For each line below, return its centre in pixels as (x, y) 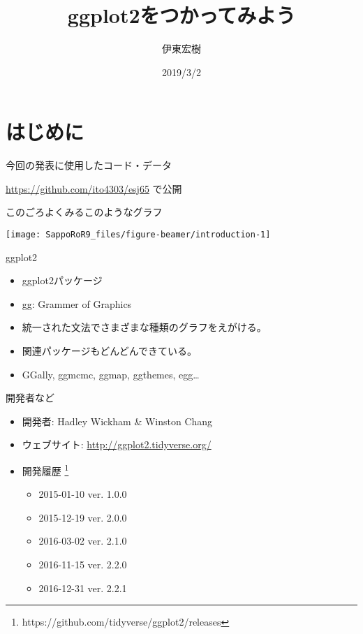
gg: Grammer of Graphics (77, 303)
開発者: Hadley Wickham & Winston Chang (117, 421)
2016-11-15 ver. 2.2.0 (83, 565)
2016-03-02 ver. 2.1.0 (83, 541)
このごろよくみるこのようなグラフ (84, 212)
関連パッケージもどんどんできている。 (110, 351)
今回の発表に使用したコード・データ (89, 165)
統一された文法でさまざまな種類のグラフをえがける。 (144, 327)
